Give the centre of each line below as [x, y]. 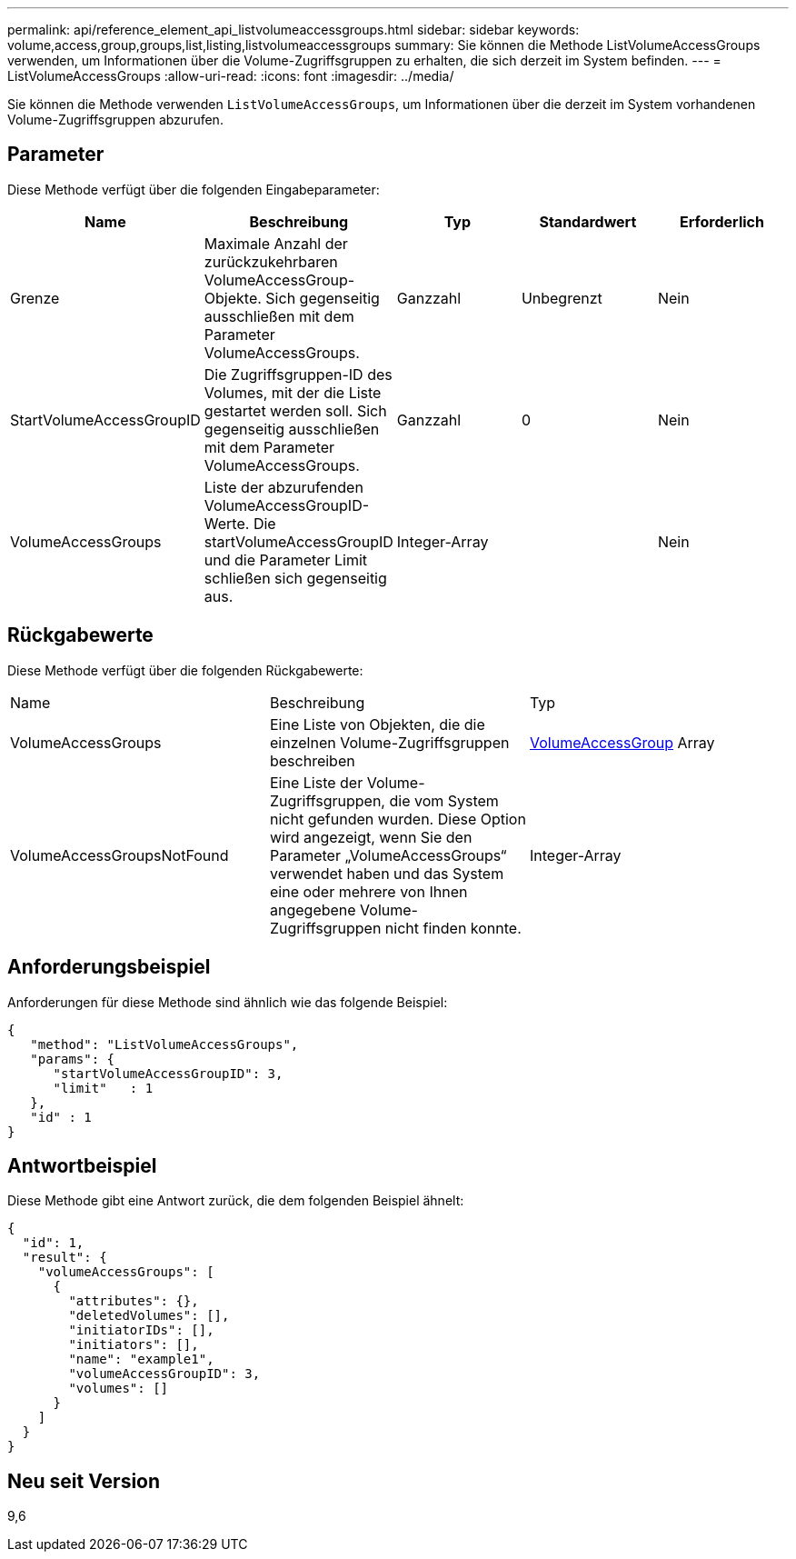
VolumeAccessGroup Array [622, 742]
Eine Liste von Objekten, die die [377, 724]
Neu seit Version [84, 1481]
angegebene [313, 909]
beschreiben [312, 760]
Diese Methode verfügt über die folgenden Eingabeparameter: [194, 189]
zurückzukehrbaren [271, 261]
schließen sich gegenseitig [295, 578]
